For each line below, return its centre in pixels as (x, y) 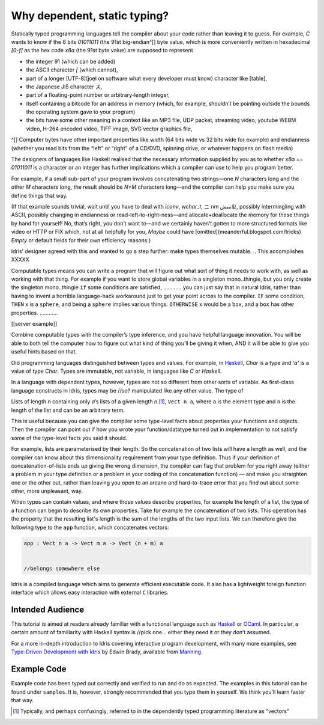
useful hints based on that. (44, 352)
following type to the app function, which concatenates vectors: (90, 527)
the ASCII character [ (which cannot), (72, 70)
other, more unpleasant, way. (47, 491)
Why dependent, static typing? (90, 16)
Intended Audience (48, 609)
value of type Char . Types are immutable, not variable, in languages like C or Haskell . (116, 371)
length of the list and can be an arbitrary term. (68, 410)
